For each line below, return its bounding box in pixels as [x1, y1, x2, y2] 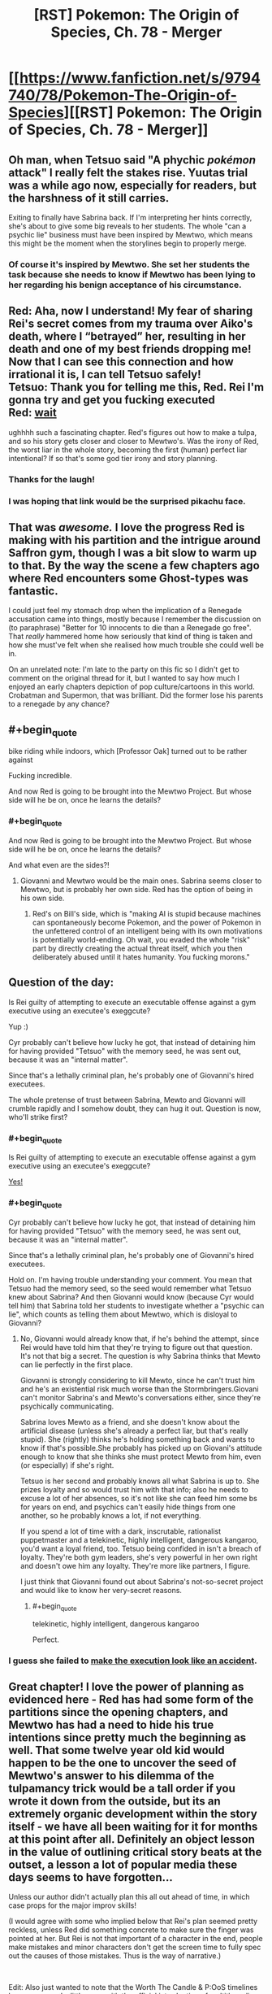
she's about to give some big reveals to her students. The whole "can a [8, 221, 247, 231]
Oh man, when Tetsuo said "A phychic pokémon [8, 153, 257, 167]
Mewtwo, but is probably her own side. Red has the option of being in [19, 884, 253, 894]
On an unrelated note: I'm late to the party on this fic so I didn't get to [8, 664, 240, 674]
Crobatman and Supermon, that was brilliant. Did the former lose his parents [8, 690, 264, 700]
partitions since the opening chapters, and [8, 1705, 229, 1719]
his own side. [19, 893, 65, 903]
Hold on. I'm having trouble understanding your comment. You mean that [8, 1274, 253, 1284]
